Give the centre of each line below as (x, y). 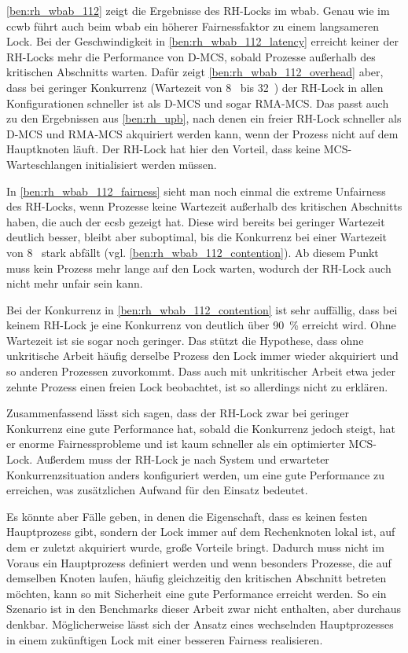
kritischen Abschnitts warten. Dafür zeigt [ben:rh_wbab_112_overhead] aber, (195, 72)
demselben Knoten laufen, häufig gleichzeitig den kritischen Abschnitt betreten (197, 578)
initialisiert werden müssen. (151, 164)
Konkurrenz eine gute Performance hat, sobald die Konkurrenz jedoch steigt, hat (201, 428)
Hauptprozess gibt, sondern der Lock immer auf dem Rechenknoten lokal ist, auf (201, 532)
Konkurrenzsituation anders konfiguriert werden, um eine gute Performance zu (195, 474)
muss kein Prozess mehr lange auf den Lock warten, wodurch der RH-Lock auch (199, 268)
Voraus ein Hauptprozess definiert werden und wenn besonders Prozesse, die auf (199, 562)
